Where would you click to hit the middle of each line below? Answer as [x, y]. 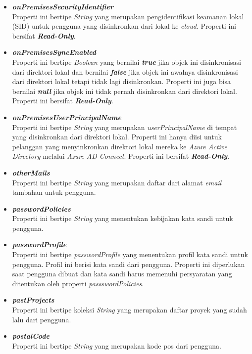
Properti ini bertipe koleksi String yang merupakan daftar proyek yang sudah [129, 310]
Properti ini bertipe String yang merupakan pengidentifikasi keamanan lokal [128, 16]
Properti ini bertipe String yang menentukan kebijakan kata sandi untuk [123, 218]
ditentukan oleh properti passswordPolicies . [78, 283]
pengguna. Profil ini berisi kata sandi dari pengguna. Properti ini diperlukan [128, 264]
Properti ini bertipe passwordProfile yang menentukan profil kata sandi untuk [130, 254]
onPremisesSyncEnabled [54, 52]
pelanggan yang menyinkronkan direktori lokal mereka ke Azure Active [120, 146]
